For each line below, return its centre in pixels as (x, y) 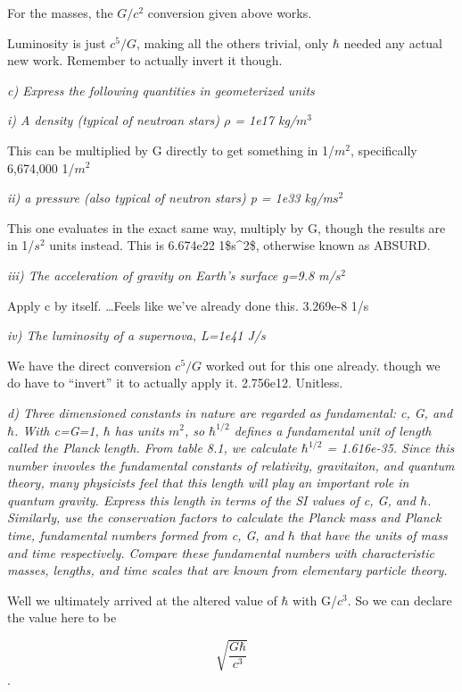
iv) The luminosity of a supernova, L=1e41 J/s (136, 335)
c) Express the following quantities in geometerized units (161, 90)
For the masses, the (60, 13)
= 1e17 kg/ (265, 120)
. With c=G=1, (57, 430)
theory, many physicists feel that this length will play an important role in (208, 483)
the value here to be (62, 617)
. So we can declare (400, 600)
